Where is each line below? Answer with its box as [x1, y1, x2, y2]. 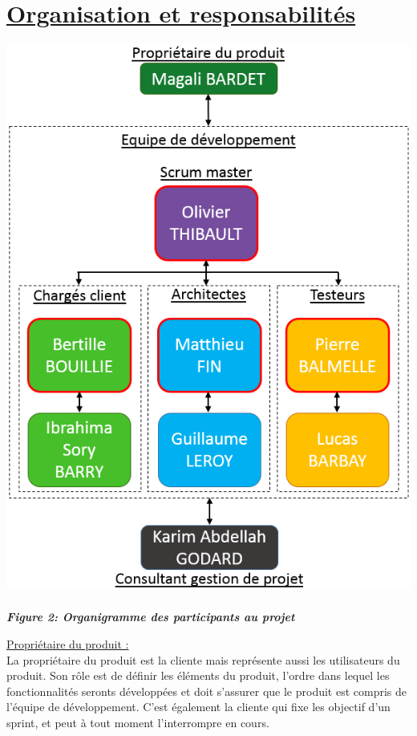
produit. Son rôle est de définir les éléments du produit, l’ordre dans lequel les [6, 667, 390, 684]
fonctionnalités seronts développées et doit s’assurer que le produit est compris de [6, 682, 407, 699]
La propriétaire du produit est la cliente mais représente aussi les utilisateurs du [6, 651, 400, 668]
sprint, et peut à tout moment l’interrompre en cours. [6, 714, 269, 730]
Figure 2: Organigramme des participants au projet [6, 608, 295, 625]
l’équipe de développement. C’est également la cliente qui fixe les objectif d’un [6, 698, 391, 715]
